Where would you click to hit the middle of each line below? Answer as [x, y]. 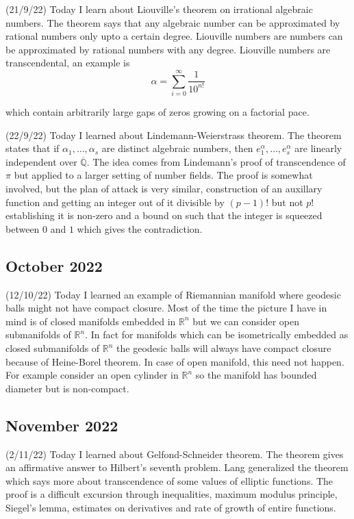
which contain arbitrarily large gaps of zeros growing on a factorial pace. [157, 112]
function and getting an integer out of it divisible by [115, 202]
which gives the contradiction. [140, 228]
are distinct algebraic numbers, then [177, 148]
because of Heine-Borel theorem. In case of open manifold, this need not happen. [175, 361]
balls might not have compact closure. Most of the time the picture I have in [166, 308]
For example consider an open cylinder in [92, 375]
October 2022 [54, 265]
